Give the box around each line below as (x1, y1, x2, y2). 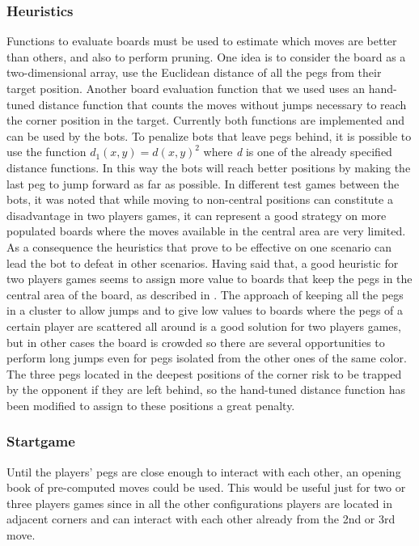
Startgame (6, 431, 75, 451)
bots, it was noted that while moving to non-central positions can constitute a (6, 191, 393, 208)
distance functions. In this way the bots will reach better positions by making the (6, 159, 411, 176)
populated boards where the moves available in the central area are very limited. (6, 222, 406, 239)
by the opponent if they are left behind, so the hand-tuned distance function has (6, 381, 406, 398)
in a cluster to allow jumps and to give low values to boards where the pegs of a (6, 302, 404, 319)
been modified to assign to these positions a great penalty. (6, 396, 295, 413)
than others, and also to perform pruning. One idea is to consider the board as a (6, 48, 406, 65)
